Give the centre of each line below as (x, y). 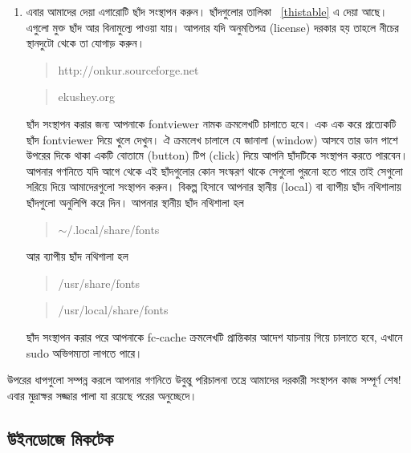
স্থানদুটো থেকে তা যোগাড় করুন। (85, 43)
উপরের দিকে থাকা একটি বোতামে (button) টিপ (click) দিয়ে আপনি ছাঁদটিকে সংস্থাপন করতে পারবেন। (217, 155)
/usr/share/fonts (99, 283)
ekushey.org (87, 97)
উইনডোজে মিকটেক (60, 438)
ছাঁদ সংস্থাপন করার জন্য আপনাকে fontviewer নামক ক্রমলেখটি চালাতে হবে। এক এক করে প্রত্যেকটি (211, 123)
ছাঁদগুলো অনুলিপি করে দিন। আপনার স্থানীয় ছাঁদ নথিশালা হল (135, 202)
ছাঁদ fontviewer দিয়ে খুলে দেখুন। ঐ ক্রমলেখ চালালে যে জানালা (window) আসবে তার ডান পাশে (212, 139)
